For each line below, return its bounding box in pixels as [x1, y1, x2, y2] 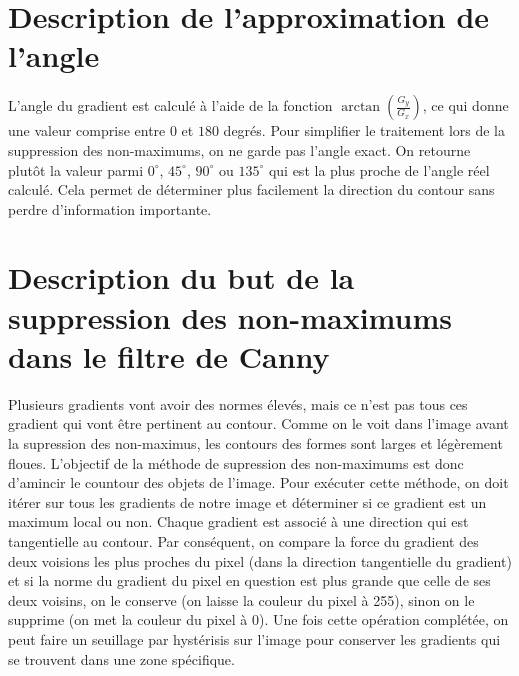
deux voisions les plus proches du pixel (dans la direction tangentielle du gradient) [8, 550, 512, 571]
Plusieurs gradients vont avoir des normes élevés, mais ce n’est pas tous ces [8, 393, 468, 414]
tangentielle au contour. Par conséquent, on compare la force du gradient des [8, 530, 479, 551]
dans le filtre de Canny [8, 335, 330, 376]
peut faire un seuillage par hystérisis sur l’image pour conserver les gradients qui [8, 628, 501, 649]
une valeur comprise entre [8, 120, 166, 141]
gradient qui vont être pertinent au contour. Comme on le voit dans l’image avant [8, 413, 509, 434]
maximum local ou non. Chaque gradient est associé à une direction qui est [8, 511, 469, 532]
